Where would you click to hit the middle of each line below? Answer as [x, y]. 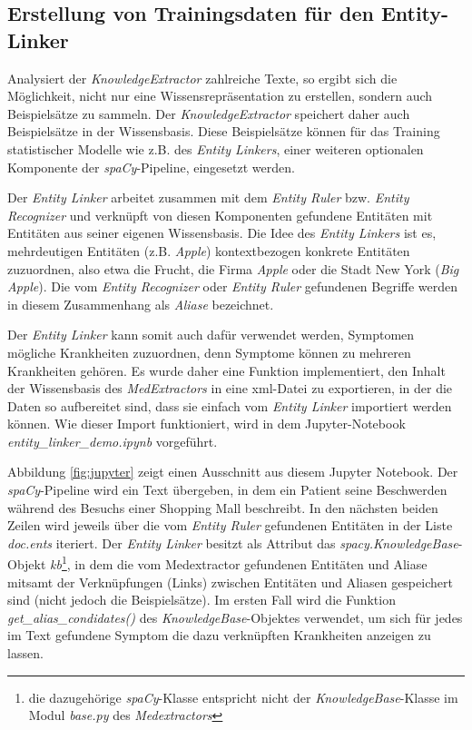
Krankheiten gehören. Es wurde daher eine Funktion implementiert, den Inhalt [226, 370]
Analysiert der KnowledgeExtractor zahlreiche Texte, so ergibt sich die [202, 78]
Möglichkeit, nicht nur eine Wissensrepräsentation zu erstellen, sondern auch [220, 96]
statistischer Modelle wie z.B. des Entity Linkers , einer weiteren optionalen [216, 148]
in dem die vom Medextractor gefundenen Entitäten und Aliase [251, 564]
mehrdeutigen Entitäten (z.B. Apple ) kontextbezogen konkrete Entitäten [209, 250]
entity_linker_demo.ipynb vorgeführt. [113, 441]
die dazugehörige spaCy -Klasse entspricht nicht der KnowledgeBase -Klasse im [243, 697]
